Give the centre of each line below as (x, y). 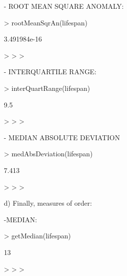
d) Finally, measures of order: (48, 203)
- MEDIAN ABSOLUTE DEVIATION (62, 137)
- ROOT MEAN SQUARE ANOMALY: (64, 6)
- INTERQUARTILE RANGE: (50, 72)
